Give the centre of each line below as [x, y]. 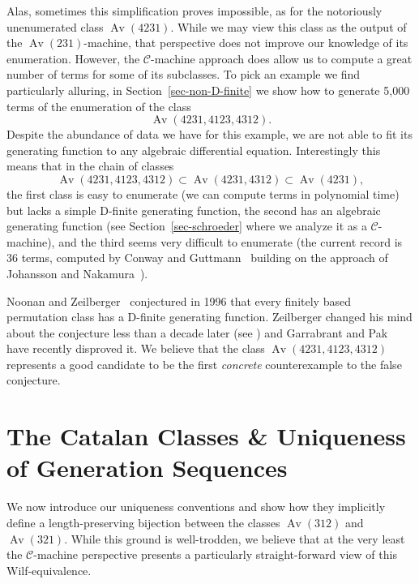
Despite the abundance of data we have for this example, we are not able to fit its [209, 134]
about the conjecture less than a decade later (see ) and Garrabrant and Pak [197, 332]
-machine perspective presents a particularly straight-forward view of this [215, 554]
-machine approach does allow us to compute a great [282, 58]
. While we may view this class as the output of [289, 26]
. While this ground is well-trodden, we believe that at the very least [235, 538]
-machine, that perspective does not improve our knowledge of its [246, 43]
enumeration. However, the [73, 58]
